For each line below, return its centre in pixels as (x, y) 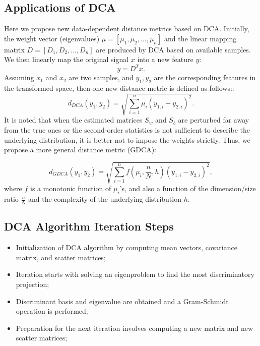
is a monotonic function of (71, 188)
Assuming (19, 77)
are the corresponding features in (205, 77)
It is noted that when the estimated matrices (73, 120)
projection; (32, 284)
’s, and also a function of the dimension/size (188, 188)
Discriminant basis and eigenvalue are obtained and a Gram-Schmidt (122, 301)
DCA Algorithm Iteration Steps (89, 226)
